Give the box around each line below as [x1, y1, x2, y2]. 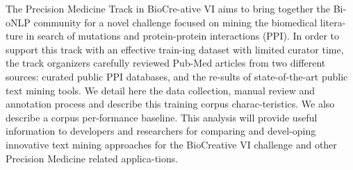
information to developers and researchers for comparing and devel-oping [6, 124, 316, 138]
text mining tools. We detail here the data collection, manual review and [6, 83, 315, 97]
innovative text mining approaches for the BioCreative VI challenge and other [6, 137, 337, 151]
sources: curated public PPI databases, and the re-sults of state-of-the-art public [6, 69, 348, 83]
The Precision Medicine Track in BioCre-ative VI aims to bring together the [6, 1, 330, 15]
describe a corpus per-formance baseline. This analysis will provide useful [6, 110, 318, 124]
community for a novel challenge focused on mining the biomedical [33, 15, 318, 29]
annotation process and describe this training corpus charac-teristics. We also [6, 96, 335, 111]
